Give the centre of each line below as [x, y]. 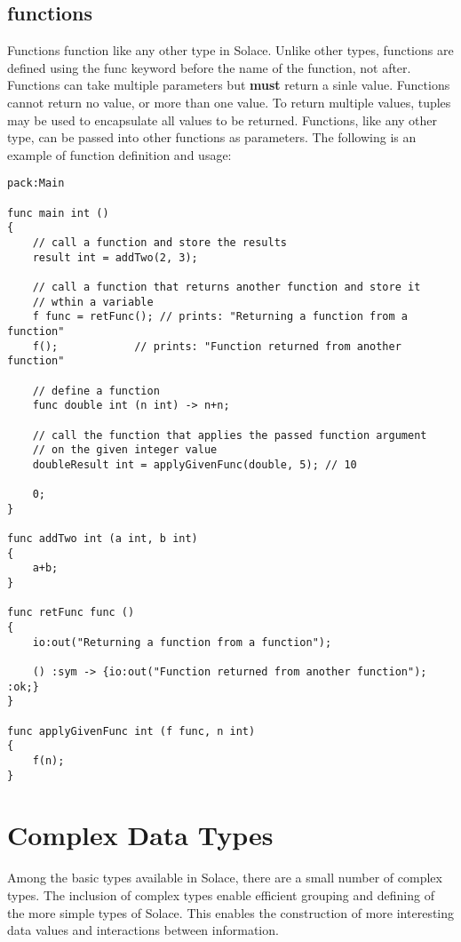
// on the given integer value [125, 450]
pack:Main [36, 184]
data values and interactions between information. [143, 930]
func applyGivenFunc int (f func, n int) [131, 731]
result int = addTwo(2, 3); [115, 257]
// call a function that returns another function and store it [227, 287]
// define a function [96, 391]
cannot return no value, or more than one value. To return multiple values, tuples [229, 102]
